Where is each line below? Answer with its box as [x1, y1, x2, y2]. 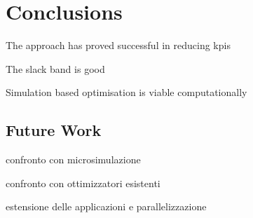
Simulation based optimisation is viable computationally [6, 85, 247, 100]
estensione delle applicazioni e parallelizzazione [6, 199, 207, 214]
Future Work [6, 119, 102, 141]
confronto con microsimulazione [6, 152, 141, 167]
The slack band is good [6, 61, 105, 76]
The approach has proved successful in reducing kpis [6, 38, 231, 53]
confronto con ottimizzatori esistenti [6, 175, 160, 190]
